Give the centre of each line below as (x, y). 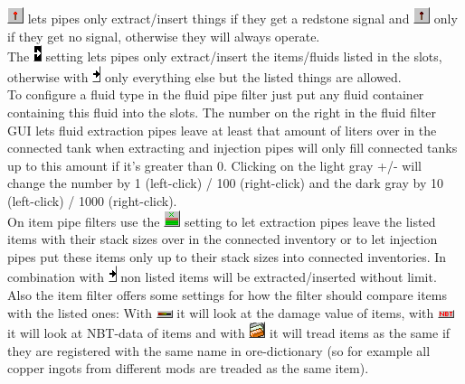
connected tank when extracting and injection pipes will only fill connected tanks (232, 148)
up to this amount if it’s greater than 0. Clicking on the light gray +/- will (215, 165)
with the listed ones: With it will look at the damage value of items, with (221, 312)
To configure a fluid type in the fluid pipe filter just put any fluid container (216, 94)
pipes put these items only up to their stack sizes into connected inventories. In (227, 256)
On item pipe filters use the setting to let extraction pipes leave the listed (222, 221)
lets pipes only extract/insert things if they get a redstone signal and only (242, 18)
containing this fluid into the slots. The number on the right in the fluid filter (222, 112)
